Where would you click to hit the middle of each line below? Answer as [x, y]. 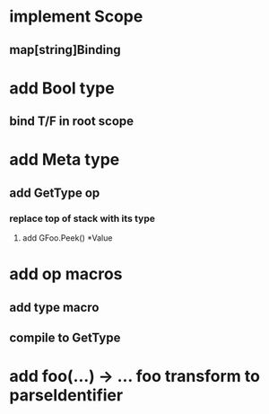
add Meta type [65, 160]
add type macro [54, 307]
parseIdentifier [66, 396]
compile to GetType [65, 338]
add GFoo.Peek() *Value [67, 238]
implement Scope [76, 17]
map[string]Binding [65, 50]
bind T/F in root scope [72, 122]
